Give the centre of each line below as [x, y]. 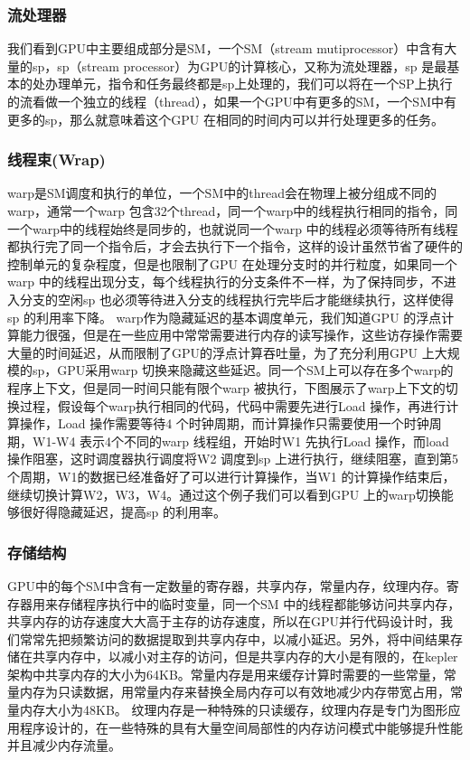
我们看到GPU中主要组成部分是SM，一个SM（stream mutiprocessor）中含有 [226, 48]
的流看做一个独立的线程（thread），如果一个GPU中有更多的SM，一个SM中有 [232, 101]
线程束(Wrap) [56, 160]
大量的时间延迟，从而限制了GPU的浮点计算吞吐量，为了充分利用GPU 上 [221, 352]
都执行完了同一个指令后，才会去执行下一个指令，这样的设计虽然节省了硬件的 [235, 246]
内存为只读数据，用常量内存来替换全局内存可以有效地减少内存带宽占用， [235, 692]
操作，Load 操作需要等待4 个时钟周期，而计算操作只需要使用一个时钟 [224, 423]
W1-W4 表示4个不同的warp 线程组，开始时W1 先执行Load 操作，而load [240, 441]
